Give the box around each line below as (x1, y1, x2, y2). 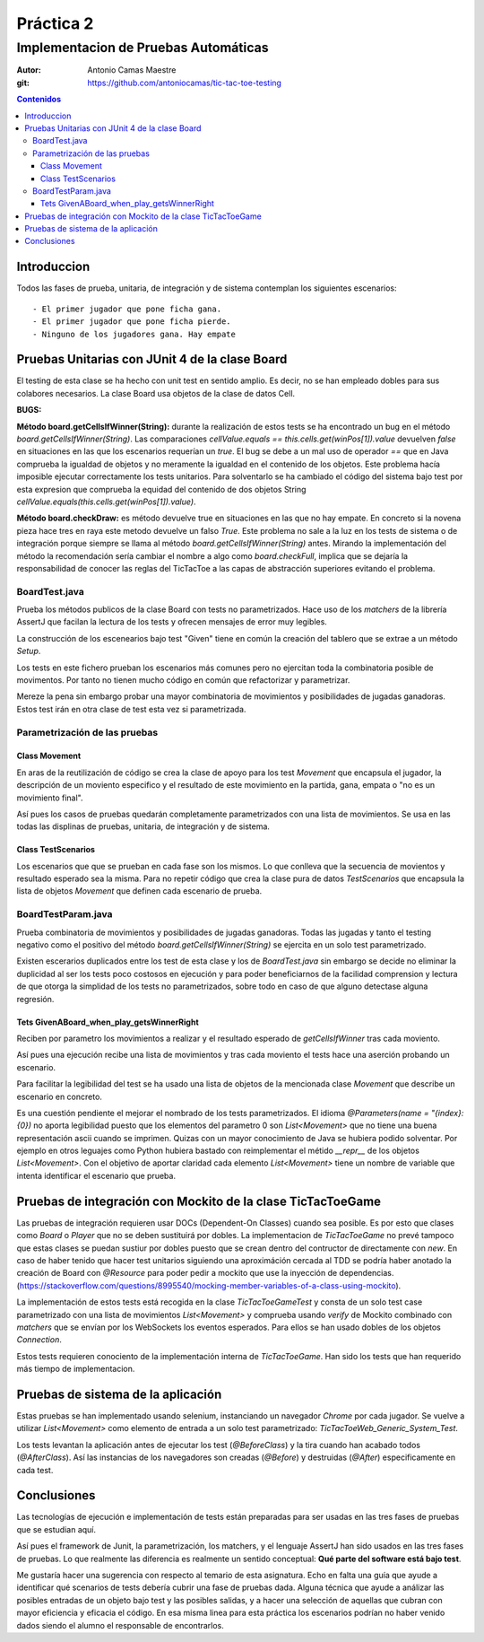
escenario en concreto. (16, 1091, 103, 1102)
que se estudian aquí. (16, 1524, 97, 1534)
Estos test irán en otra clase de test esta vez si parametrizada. (16, 703, 246, 714)
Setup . (16, 646, 41, 657)
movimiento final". (16, 792, 84, 803)
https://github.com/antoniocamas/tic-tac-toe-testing (87, 77, 282, 88)
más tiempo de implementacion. (16, 1364, 135, 1375)
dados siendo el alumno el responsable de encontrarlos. (16, 1620, 224, 1630)
